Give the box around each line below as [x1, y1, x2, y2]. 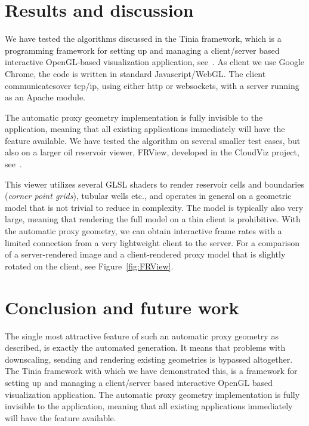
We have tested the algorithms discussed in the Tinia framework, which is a [5, 32, 282, 45]
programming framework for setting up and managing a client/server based [5, 44, 280, 56]
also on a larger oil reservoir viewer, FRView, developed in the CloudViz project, [5, 146, 299, 158]
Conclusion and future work [5, 295, 239, 319]
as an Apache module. [5, 91, 86, 103]
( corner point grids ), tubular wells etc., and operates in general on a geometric [5, 189, 292, 202]
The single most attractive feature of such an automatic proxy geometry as [5, 329, 279, 342]
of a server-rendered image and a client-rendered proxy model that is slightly [5, 248, 286, 260]
